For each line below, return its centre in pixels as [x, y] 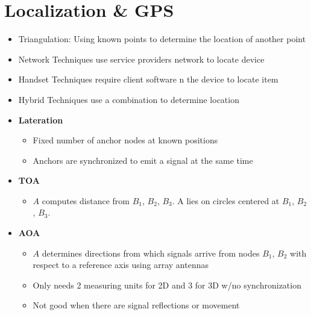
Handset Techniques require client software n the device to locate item [148, 79]
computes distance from [86, 200]
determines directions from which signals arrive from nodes [151, 253]
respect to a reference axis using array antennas [121, 265]
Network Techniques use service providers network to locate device [141, 59]
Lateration [41, 120]
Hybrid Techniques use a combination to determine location [129, 99]
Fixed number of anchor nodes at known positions [125, 140]
